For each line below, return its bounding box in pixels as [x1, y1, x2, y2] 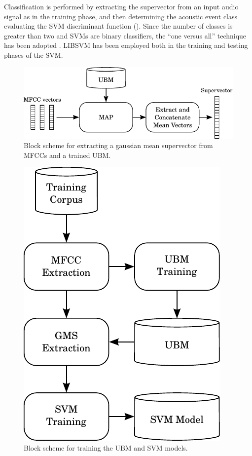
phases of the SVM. [4, 49, 63, 60]
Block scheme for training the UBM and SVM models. [24, 443, 188, 453]
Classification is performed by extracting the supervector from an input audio [4, 1, 239, 11]
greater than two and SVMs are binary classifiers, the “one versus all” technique [4, 30, 247, 40]
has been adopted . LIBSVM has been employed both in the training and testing [4, 40, 248, 50]
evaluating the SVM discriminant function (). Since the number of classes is [4, 21, 233, 31]
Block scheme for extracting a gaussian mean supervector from [24, 140, 213, 151]
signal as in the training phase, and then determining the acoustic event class [4, 11, 238, 21]
